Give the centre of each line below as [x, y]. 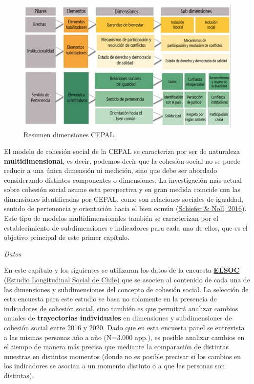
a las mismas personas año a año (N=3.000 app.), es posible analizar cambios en [124, 337]
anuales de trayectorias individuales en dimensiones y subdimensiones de [118, 318]
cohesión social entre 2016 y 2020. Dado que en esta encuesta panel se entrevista [124, 327]
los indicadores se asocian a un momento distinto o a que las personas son [115, 366]
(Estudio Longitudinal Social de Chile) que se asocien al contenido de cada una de [127, 280]
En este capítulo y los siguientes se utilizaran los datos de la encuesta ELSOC [122, 270]
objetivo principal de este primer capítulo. [67, 237]
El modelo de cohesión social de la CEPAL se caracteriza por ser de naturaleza [122, 151]
